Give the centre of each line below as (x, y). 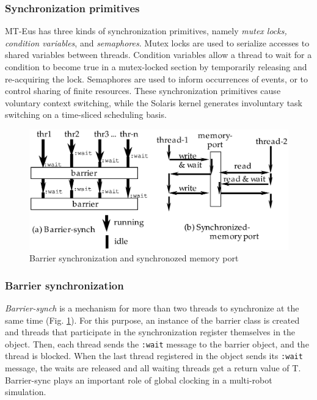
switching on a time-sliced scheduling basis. (86, 115)
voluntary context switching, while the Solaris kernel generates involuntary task (154, 102)
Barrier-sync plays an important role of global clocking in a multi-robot (139, 380)
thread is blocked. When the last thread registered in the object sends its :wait (154, 356)
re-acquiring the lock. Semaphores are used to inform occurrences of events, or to (157, 78)
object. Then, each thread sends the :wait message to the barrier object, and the (157, 344)
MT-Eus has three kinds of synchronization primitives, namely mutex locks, (146, 31)
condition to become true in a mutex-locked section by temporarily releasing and (156, 67)
